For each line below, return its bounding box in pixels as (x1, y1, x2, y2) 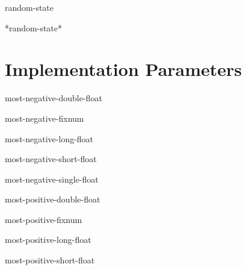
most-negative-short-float (5, 152, 97, 165)
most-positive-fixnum (5, 213, 82, 225)
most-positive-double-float (5, 193, 100, 206)
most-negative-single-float (5, 172, 99, 185)
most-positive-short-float (5, 254, 95, 266)
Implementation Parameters (5, 57, 242, 81)
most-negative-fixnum (5, 111, 84, 124)
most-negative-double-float (5, 92, 102, 104)
